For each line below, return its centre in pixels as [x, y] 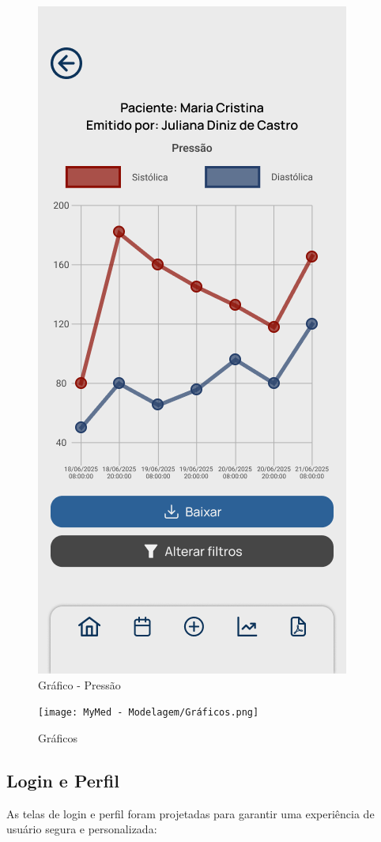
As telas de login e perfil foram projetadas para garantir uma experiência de [190, 813]
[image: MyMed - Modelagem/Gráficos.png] [149, 713]
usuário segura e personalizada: [82, 829]
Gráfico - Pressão [79, 684]
